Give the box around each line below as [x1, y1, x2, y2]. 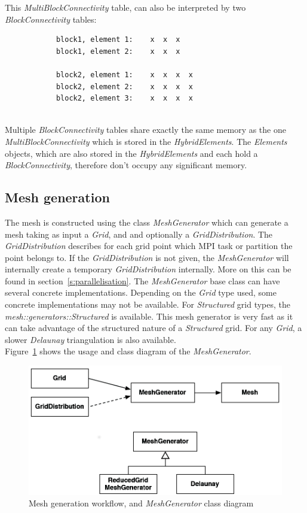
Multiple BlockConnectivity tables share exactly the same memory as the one [5, 123, 286, 136]
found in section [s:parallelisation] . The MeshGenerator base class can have [5, 274, 280, 287]
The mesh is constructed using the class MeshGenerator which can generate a [5, 215, 288, 228]
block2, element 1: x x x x [56, 70, 193, 79]
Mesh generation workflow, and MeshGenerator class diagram [29, 497, 254, 509]
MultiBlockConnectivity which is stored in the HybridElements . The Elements [5, 135, 287, 147]
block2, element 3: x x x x [56, 94, 193, 103]
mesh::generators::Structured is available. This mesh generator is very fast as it [5, 309, 293, 322]
